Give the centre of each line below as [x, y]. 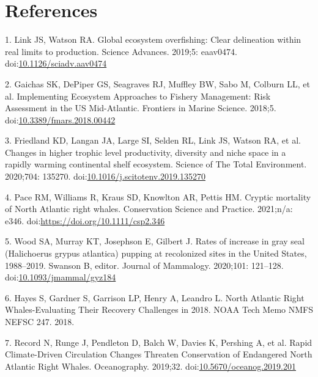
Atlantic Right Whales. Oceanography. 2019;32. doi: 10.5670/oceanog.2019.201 [150, 366]
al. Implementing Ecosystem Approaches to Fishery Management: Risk [138, 96]
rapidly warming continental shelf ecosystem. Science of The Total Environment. [156, 164]
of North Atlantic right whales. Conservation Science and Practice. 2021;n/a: [149, 209]
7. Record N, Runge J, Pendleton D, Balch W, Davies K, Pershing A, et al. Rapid [159, 342]
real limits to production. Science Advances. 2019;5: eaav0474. [121, 51]
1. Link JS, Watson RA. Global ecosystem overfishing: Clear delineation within [153, 39]
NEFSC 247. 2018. [40, 321]
